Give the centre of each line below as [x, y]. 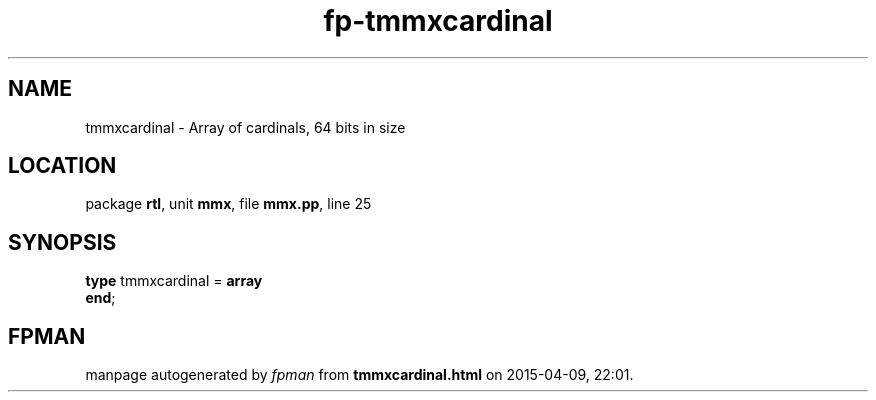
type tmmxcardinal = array [174, 281]
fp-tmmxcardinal [438, 21]
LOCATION [62, 166]
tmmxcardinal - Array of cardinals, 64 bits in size [245, 127]
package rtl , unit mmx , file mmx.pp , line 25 [228, 204]
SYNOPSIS [62, 242]
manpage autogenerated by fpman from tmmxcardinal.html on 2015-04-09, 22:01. [359, 375]
